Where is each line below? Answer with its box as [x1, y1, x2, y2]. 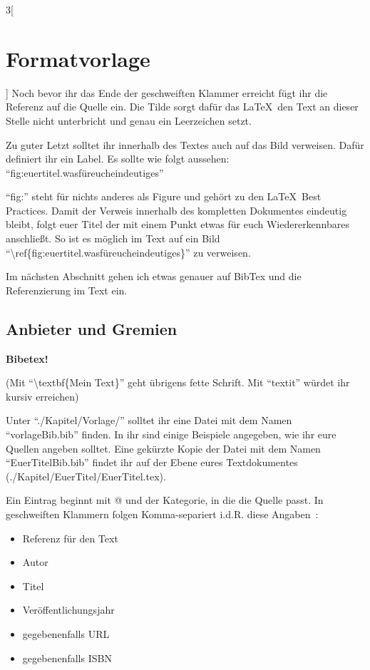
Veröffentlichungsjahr [22, 602, 115, 617]
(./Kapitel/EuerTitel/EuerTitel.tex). [6, 468, 166, 483]
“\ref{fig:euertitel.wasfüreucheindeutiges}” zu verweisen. [6, 244, 251, 259]
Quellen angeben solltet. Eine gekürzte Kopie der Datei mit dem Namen [6, 440, 321, 455]
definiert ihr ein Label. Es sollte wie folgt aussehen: [6, 151, 230, 166]
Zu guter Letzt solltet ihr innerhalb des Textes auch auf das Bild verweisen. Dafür [6, 137, 364, 152]
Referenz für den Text [22, 530, 118, 545]
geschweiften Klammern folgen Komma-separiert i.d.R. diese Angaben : [6, 506, 319, 521]
